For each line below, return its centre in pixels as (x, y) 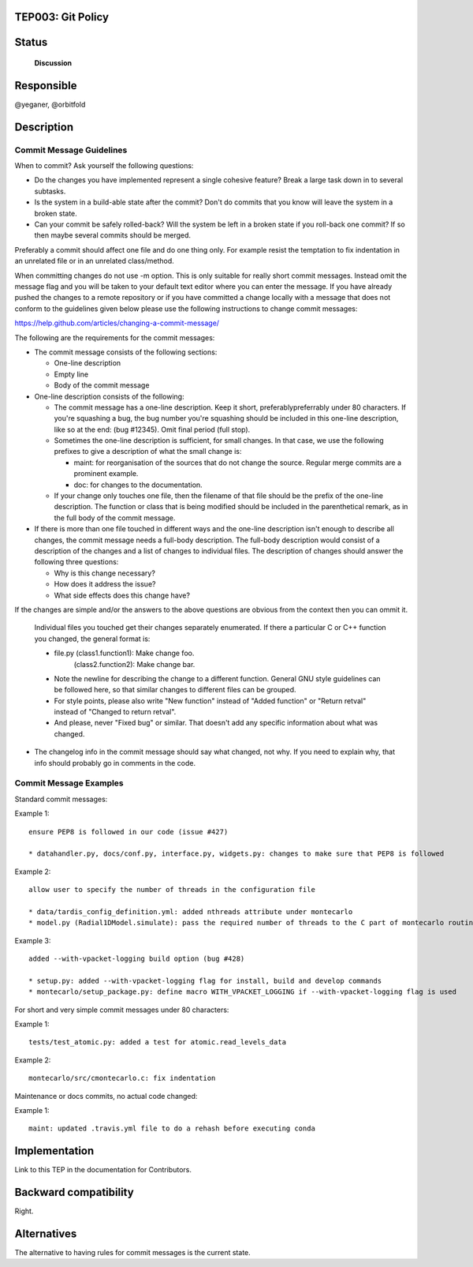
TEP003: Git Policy (62, 17)
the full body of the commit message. (115, 518)
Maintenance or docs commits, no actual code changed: (106, 1096)
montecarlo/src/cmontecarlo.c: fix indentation (122, 1078)
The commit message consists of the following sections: (126, 352)
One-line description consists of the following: (109, 396)
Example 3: (33, 940)
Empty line (71, 374)
